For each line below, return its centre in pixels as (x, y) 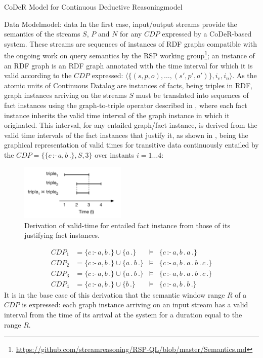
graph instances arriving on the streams (65, 95)
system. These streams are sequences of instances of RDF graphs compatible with (130, 43)
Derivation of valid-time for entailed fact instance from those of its (127, 225)
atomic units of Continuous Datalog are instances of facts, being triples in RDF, (128, 85)
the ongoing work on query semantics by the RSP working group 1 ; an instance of (129, 55)
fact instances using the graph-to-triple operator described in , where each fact (126, 105)
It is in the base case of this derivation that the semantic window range (115, 294)
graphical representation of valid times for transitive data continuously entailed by (131, 145)
